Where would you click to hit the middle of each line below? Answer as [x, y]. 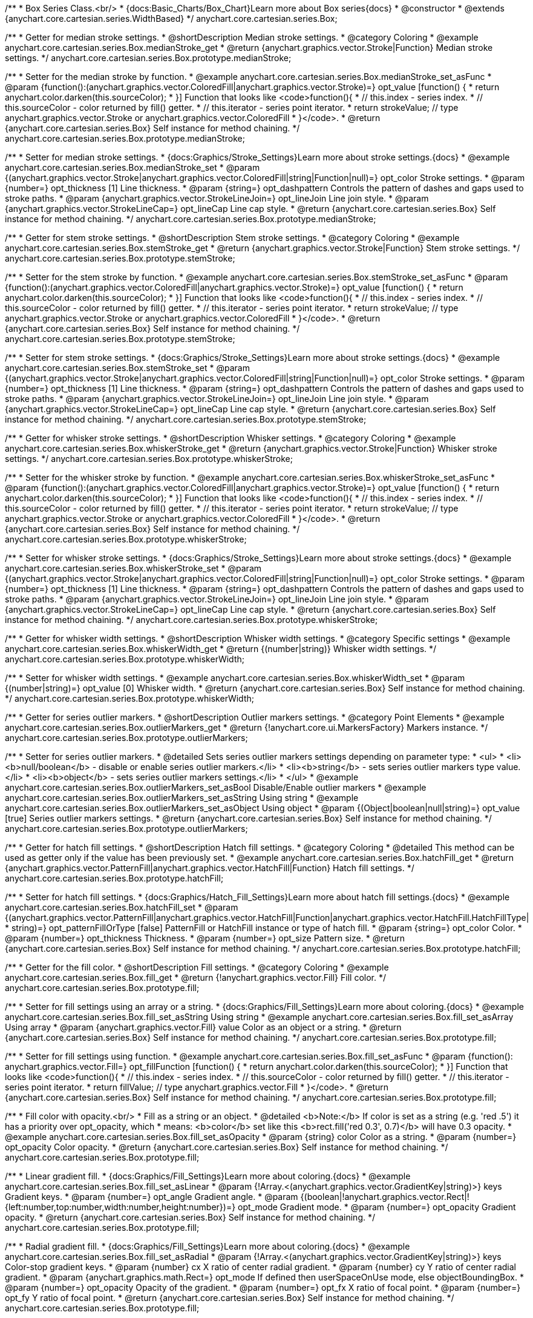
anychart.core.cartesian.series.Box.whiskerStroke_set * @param [133, 568]
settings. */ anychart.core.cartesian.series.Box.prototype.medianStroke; [148, 58]
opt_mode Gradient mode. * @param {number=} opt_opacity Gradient [377, 1207]
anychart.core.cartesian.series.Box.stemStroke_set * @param [127, 368]
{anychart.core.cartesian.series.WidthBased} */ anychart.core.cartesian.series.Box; [171, 18]
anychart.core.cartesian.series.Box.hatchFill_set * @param [122, 907]
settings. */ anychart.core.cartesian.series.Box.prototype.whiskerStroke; [149, 459]
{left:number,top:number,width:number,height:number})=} [120, 1207]
